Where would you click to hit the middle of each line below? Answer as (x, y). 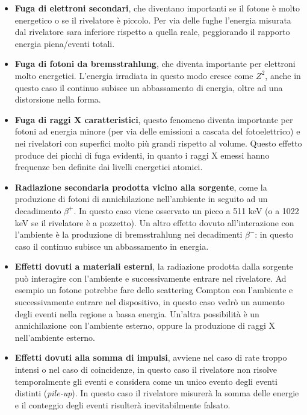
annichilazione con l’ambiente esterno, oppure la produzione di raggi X (145, 325)
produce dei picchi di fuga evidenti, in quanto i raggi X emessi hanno (142, 155)
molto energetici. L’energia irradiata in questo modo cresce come (134, 75)
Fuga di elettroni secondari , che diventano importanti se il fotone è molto (157, 8)
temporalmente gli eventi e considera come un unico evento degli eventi (146, 381)
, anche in (283, 75)
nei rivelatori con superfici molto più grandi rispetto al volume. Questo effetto (158, 143)
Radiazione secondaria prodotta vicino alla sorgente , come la (141, 187)
